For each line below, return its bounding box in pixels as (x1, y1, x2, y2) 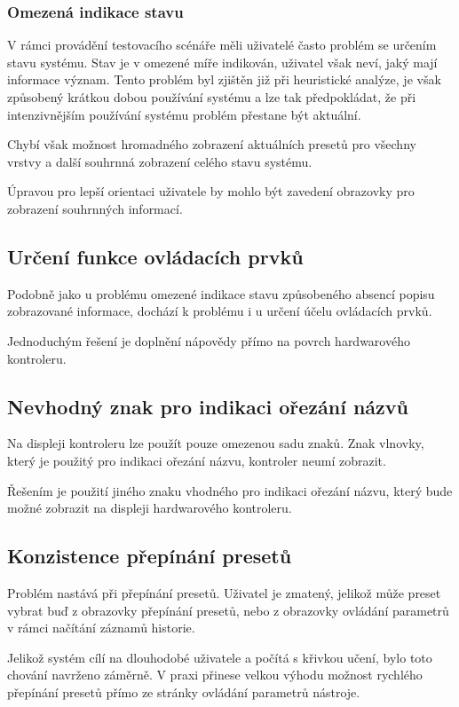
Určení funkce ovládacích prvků (7, 242, 304, 270)
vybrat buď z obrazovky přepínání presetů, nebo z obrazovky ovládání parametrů (7, 601, 449, 619)
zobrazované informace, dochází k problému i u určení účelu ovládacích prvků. (7, 302, 432, 320)
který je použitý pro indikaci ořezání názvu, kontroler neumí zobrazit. (7, 451, 386, 469)
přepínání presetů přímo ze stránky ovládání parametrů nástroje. (7, 682, 360, 701)
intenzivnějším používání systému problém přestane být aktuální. (7, 105, 361, 123)
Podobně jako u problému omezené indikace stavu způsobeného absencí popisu (7, 284, 435, 302)
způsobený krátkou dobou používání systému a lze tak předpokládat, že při (7, 88, 416, 106)
